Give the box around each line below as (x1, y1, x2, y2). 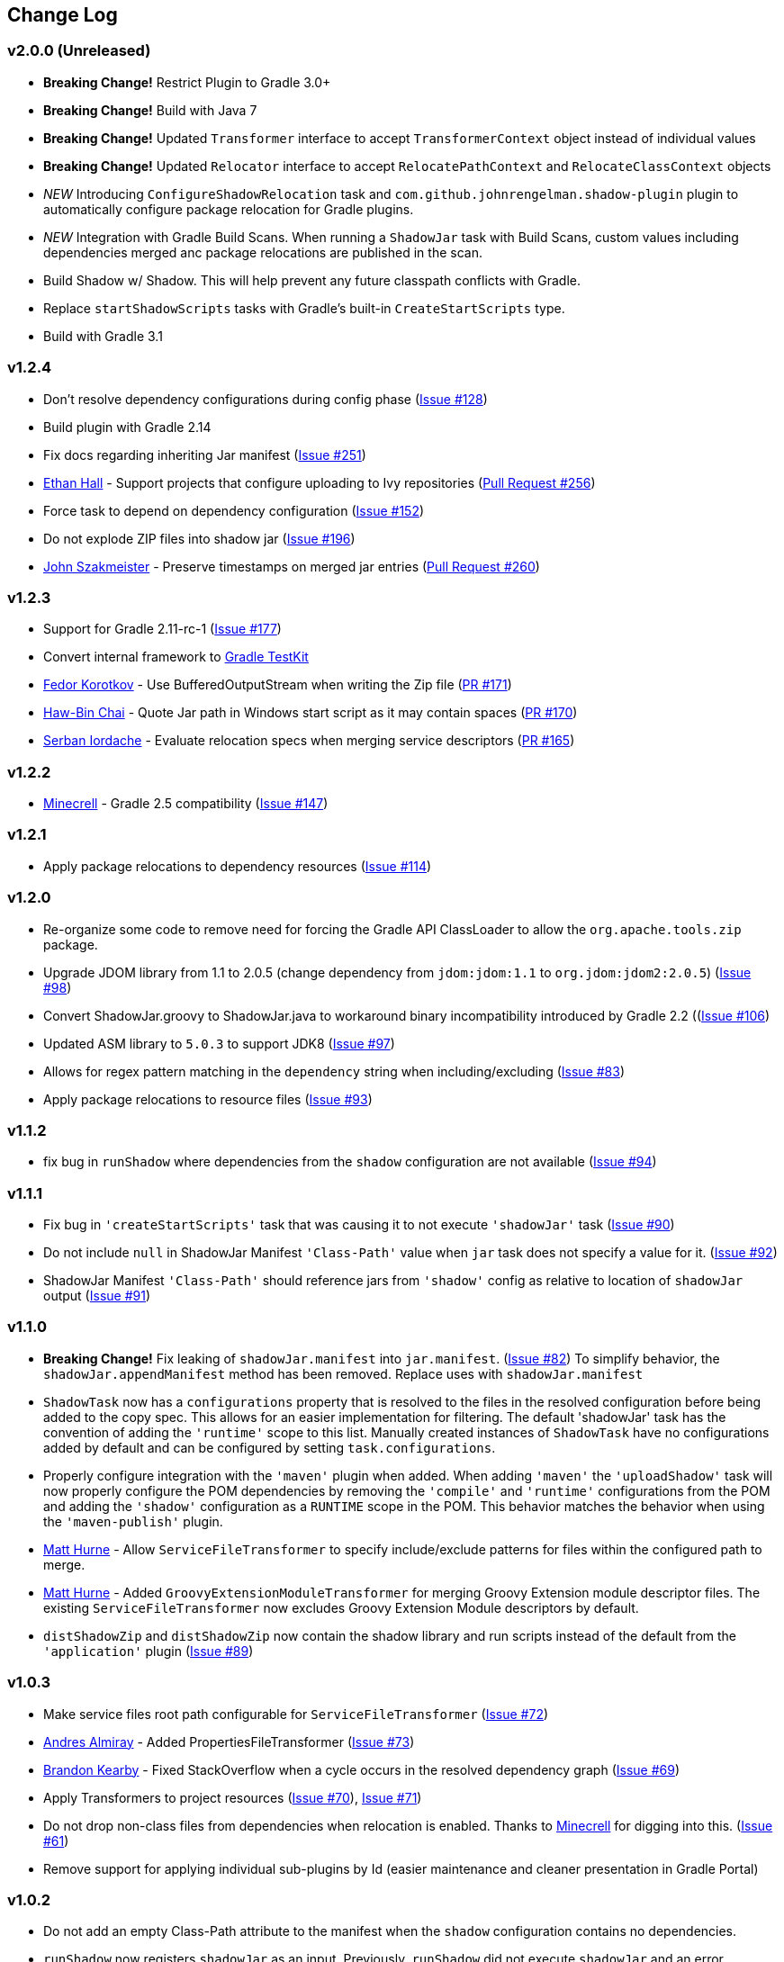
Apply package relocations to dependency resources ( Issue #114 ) (43, 858, 432, 874)
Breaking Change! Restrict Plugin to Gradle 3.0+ (43, 74, 331, 90)
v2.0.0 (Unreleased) (7, 41, 151, 60)
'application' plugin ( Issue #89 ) (43, 1642, 254, 1659)
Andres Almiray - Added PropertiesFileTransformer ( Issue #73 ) (43, 1733, 415, 1750)
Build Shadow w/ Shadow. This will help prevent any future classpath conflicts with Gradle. (43, 272, 581, 288)
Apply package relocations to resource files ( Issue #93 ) (43, 1091, 373, 1107)
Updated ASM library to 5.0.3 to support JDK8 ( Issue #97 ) (43, 1035, 395, 1051)
